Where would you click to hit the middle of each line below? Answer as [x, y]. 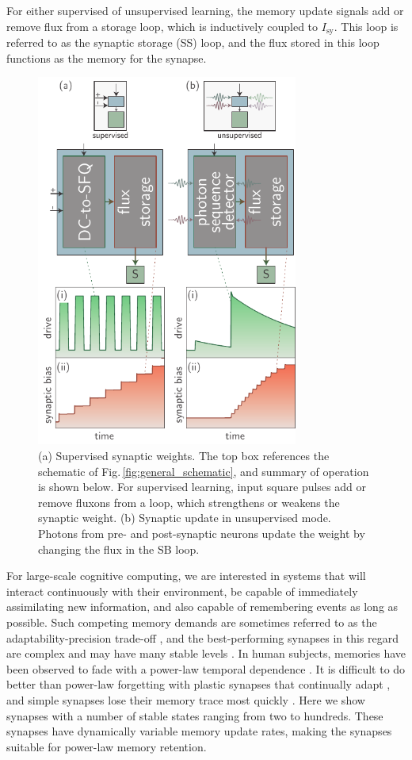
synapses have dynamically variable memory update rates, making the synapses [199, 731]
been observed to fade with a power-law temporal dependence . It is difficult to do [206, 668]
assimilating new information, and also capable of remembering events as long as [202, 606]
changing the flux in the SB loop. [119, 549]
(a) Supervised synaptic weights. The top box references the [184, 456]
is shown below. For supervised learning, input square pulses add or [202, 487]
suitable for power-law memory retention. [107, 746]
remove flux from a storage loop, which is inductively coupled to [162, 26]
